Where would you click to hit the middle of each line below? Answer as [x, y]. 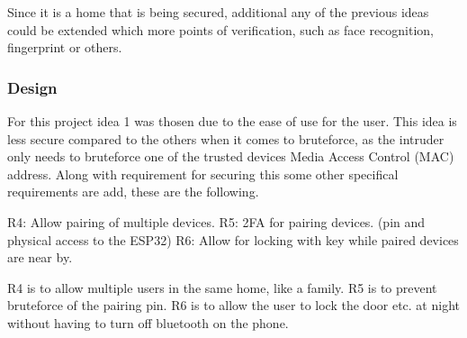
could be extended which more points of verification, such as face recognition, [221, 29]
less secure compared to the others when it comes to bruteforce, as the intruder [226, 138]
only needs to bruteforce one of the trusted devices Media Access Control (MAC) [231, 156]
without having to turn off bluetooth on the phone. [148, 322]
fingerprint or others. [65, 47]
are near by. [40, 257]
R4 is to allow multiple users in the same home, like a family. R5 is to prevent [222, 287]
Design [32, 87]
